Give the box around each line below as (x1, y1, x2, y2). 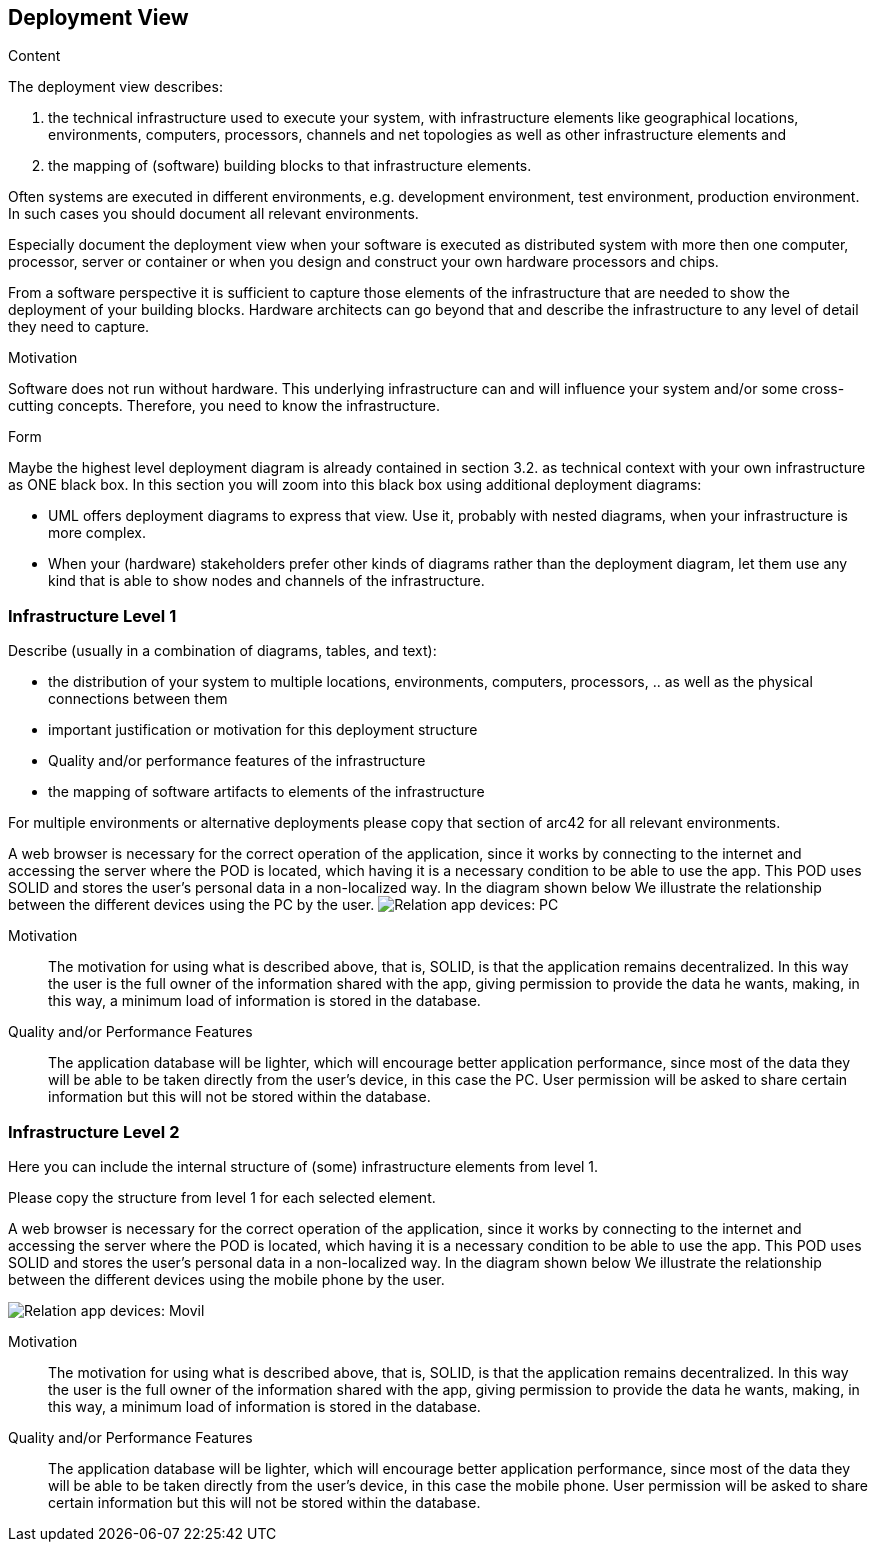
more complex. (48, 524, 146, 542)
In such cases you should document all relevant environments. (8, 205, 419, 223)
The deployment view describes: (8, 78, 223, 96)
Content (8, 47, 61, 65)
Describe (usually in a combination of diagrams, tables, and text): (8, 642, 437, 660)
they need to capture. (8, 318, 150, 336)
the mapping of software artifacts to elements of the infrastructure (48, 783, 485, 801)
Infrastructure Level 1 (8, 605, 177, 626)
